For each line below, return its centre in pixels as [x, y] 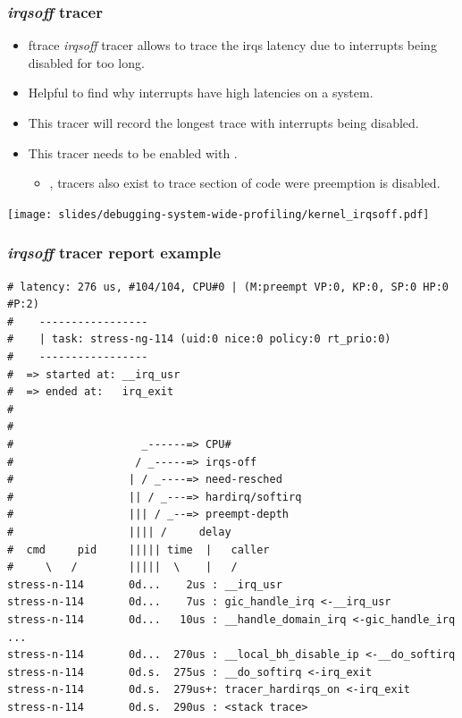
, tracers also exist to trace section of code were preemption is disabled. [245, 183]
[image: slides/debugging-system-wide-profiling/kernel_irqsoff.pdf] [218, 214]
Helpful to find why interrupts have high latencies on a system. [201, 93]
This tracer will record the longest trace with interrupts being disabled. [223, 122]
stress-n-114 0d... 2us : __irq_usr [145, 584]
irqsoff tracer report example [114, 253]
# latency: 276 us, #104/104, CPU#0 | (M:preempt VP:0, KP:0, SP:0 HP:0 [228, 287]
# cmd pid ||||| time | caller [139, 549]
